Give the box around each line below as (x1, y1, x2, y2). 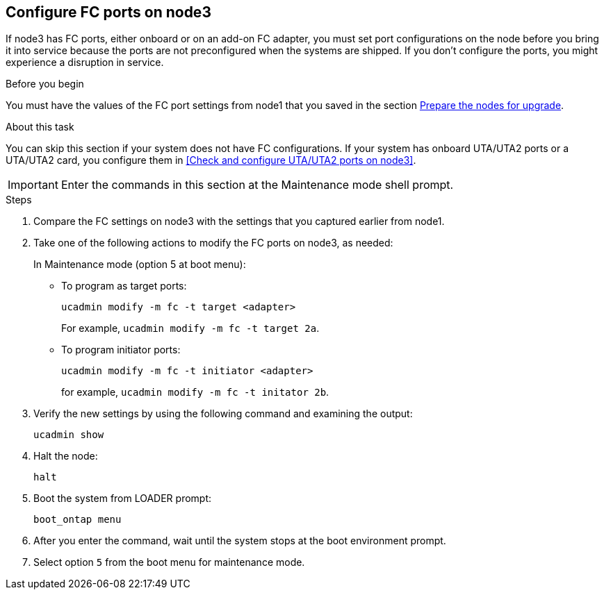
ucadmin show (33, 429, 104, 441)
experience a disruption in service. (6, 56, 164, 69)
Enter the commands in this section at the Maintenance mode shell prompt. (60, 178, 454, 192)
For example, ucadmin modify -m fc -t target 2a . (61, 322, 320, 335)
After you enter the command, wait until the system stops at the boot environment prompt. (33, 535, 446, 547)
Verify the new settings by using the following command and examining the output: (33, 408, 413, 420)
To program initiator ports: (61, 344, 181, 356)
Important (8, 178, 58, 192)
